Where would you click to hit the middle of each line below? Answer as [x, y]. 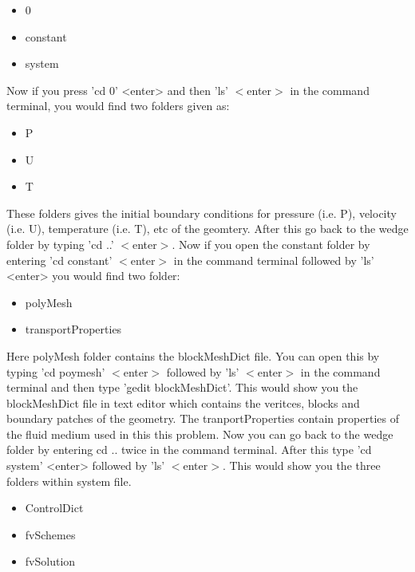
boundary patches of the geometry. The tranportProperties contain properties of [203, 418]
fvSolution [50, 561]
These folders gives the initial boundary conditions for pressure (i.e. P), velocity [202, 213]
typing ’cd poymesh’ [56, 371]
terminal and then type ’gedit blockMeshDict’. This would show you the [182, 387]
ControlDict [54, 508]
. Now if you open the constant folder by [271, 244]
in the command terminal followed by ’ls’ [274, 260]
